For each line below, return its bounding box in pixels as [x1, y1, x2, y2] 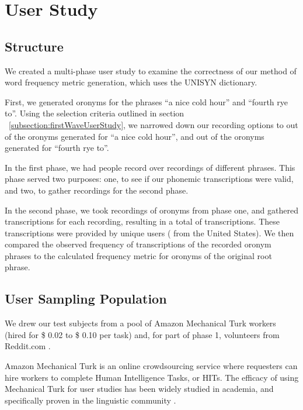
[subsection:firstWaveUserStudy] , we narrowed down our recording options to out [9, 118, 298, 130]
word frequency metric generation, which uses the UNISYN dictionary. [5, 76, 257, 88]
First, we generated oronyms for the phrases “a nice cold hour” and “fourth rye [5, 95, 288, 108]
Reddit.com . [5, 340, 51, 352]
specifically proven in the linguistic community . [5, 394, 176, 406]
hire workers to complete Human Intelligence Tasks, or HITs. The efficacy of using [5, 371, 299, 383]
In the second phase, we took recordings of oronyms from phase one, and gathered [5, 204, 299, 216]
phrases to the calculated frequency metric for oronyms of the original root [5, 249, 272, 261]
